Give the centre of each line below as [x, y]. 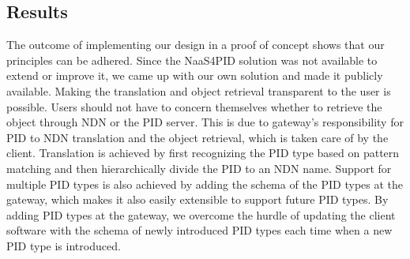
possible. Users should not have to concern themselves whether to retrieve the [194, 106]
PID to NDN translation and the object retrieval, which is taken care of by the [197, 137]
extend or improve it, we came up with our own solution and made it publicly [195, 75]
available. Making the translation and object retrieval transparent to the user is [199, 90]
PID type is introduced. [64, 245]
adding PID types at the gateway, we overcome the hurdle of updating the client [201, 214]
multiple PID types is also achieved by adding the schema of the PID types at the [205, 184]
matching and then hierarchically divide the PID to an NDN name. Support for [199, 168]
